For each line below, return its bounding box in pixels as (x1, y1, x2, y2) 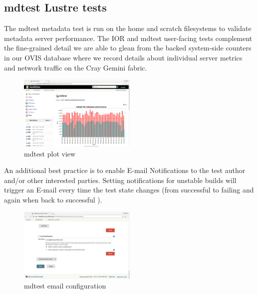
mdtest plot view (24, 148, 76, 158)
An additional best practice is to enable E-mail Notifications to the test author (4, 165, 246, 175)
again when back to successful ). (4, 194, 102, 204)
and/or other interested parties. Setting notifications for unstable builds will (4, 174, 237, 185)
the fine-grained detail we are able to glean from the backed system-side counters (4, 42, 252, 53)
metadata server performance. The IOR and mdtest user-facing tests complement (4, 32, 253, 43)
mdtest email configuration (24, 280, 106, 291)
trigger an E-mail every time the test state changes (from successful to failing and (4, 184, 254, 195)
